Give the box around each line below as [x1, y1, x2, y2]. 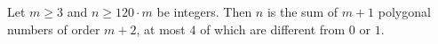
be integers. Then [156, 3, 252, 20]
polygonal [378, 3, 431, 20]
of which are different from [200, 19, 346, 38]
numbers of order [7, 19, 100, 38]
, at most [136, 19, 186, 38]
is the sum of [267, 3, 338, 20]
